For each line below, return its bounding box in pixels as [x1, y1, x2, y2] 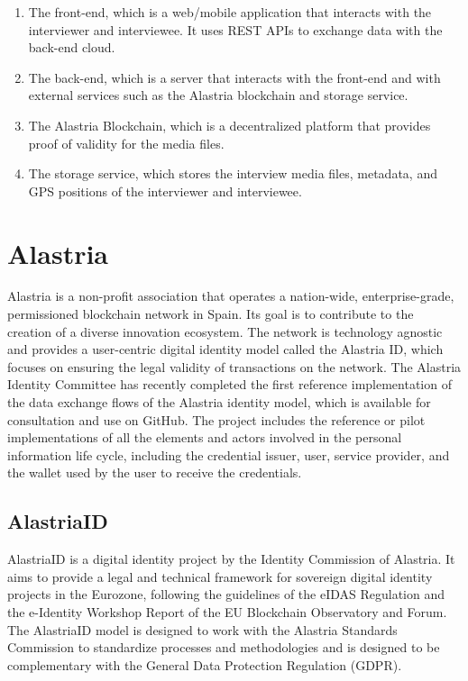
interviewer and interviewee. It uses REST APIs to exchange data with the [28, 20, 443, 39]
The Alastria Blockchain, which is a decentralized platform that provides [28, 115, 431, 134]
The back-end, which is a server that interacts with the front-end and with [28, 68, 441, 86]
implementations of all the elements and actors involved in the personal [7, 428, 402, 447]
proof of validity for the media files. [28, 133, 225, 152]
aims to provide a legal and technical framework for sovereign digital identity [7, 567, 433, 586]
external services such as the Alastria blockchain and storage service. [28, 86, 408, 104]
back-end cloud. [28, 38, 115, 57]
